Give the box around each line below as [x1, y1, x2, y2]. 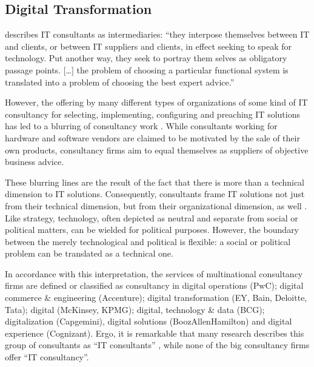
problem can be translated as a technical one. [5, 247, 173, 260]
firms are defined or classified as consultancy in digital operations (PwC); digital [5, 279, 304, 292]
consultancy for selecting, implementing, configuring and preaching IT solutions [5, 107, 300, 120]
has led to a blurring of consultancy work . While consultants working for [5, 120, 278, 132]
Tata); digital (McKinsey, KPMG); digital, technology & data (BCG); [5, 303, 265, 315]
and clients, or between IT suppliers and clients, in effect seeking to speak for [5, 39, 292, 52]
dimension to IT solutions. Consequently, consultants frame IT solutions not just [5, 187, 305, 200]
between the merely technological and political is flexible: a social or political [5, 235, 291, 247]
